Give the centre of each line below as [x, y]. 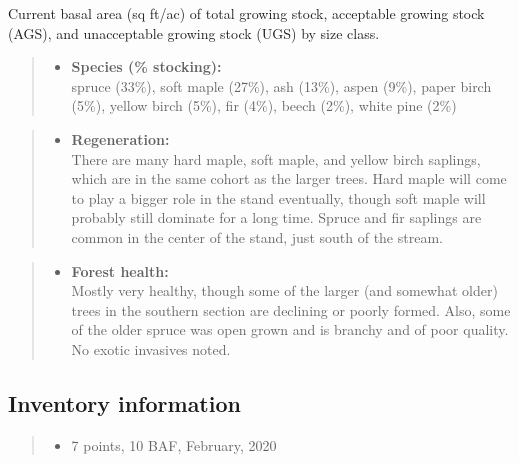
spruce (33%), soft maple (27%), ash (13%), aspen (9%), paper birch [281, 85]
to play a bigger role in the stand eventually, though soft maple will [278, 197]
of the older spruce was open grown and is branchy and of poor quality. [290, 329]
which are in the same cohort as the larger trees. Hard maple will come [289, 178]
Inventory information [124, 402]
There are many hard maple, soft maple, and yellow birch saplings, [276, 158]
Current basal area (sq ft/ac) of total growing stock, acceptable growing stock [246, 13]
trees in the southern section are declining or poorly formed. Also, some [291, 309]
